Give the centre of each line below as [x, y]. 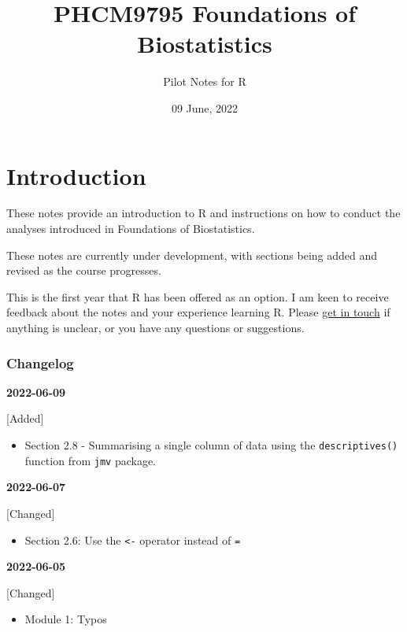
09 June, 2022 [205, 107]
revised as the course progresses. [84, 270]
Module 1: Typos [66, 619]
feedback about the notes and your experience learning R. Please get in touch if [198, 312]
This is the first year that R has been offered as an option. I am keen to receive [198, 296]
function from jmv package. [91, 460]
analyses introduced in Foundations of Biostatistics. [131, 229]
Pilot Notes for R [205, 81]
